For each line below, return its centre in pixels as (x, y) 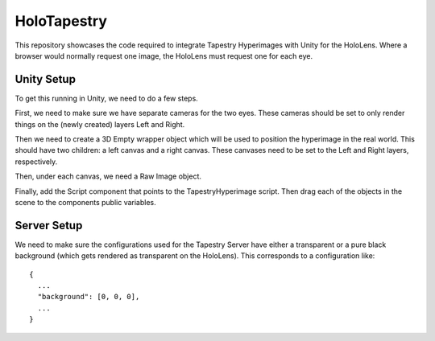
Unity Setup (46, 79)
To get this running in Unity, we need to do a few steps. (107, 98)
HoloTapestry (61, 21)
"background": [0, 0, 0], (89, 297)
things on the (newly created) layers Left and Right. (100, 124)
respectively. (36, 162)
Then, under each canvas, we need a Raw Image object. (108, 176)
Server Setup (49, 225)
